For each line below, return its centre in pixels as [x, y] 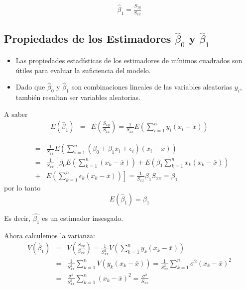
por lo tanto [22, 188]
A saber [16, 114]
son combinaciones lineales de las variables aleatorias [152, 87]
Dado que [30, 87]
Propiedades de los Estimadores [88, 39]
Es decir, [17, 218]
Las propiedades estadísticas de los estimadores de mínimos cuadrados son [129, 60]
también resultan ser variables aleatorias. [78, 97]
